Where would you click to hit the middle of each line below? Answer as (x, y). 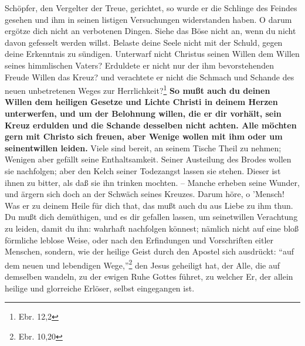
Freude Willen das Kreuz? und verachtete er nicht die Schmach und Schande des (150, 77)
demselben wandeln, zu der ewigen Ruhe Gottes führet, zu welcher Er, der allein (149, 276)
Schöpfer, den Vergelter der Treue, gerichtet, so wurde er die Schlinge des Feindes (151, 8)
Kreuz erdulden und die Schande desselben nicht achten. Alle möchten (151, 125)
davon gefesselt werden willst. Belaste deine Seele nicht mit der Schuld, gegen (144, 42)
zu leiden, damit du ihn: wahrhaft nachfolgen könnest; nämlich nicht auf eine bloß (152, 228)
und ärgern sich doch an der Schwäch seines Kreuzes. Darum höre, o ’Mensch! (145, 194)
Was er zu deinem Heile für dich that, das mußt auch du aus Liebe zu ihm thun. (149, 205)
